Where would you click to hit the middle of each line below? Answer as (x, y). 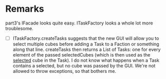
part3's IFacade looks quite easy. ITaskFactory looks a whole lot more (79, 23)
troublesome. (19, 28)
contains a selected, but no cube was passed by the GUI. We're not (84, 66)
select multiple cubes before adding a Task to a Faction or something (86, 44)
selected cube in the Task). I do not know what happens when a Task (86, 60)
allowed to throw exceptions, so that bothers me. (64, 71)
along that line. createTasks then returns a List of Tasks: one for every (87, 49)
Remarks (25, 9)
